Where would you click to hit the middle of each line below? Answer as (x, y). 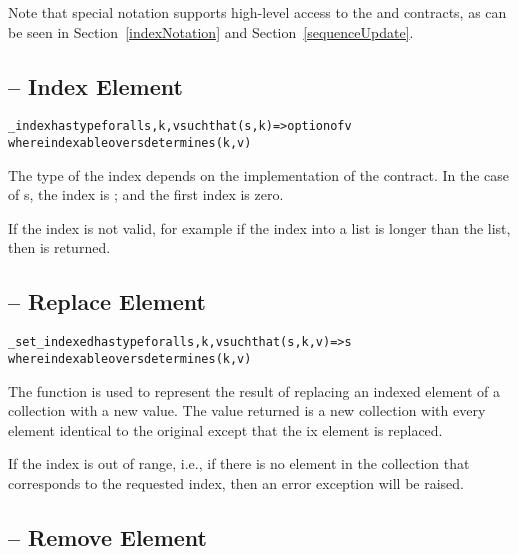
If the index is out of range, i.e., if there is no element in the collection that (239, 463)
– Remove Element (107, 536)
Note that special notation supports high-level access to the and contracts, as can (257, 12)
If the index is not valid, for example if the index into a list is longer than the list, (259, 227)
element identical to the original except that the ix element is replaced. (225, 429)
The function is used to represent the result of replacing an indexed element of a (254, 390)
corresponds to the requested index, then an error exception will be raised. (236, 482)
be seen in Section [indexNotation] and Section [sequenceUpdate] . (211, 31)
